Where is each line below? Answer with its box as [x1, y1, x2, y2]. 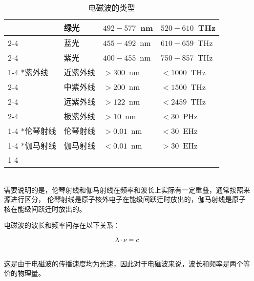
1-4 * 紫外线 [8, 66, 48, 78]
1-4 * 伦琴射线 [8, 125, 56, 136]
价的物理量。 [4, 268, 45, 278]
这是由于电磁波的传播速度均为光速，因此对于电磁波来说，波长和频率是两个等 [4, 258, 250, 268]
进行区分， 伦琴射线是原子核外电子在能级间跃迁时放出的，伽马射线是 [10, 194, 232, 204]
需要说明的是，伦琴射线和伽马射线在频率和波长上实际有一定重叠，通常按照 [4, 184, 243, 195]
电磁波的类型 [88, 2, 135, 13]
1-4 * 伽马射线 [8, 140, 56, 151]
